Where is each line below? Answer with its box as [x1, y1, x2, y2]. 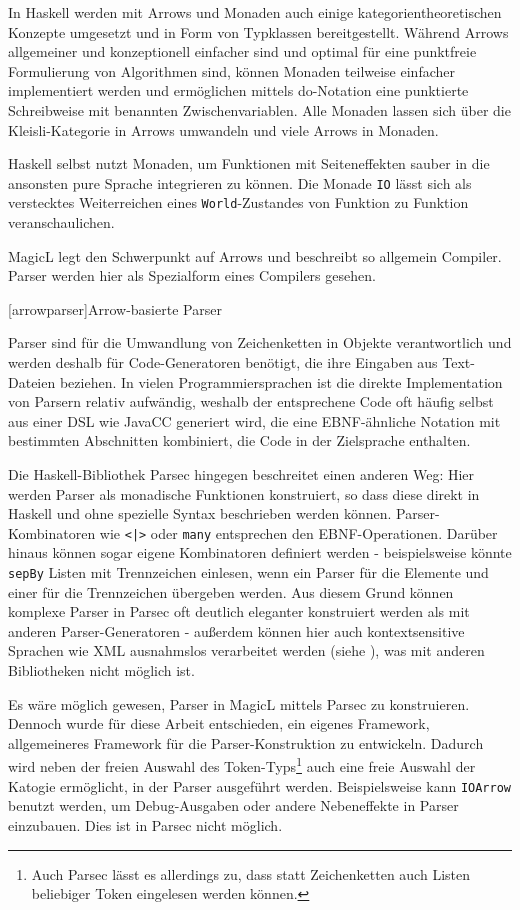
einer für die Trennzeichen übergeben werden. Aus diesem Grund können [8, 581, 454, 602]
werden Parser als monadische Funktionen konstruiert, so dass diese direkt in [8, 483, 480, 504]
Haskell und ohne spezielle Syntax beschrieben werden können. [8, 503, 392, 524]
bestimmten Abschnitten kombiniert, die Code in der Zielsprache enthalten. [8, 430, 471, 451]
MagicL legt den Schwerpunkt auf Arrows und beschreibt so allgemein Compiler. [8, 245, 502, 266]
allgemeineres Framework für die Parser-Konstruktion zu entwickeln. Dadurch [8, 732, 484, 753]
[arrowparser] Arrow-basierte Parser [8, 298, 222, 319]
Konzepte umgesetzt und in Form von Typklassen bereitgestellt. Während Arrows [8, 21, 509, 42]
